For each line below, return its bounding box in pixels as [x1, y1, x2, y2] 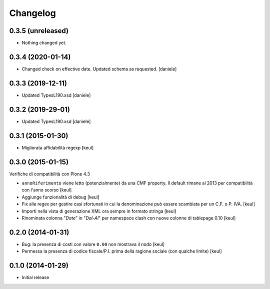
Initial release [21, 274, 49, 280]
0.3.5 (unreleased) [9, 26, 69, 35]
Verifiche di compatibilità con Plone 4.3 [9, 170, 90, 177]
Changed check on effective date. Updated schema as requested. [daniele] [21, 65, 177, 72]
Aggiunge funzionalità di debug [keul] [21, 194, 99, 200]
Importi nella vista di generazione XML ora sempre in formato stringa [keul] [21, 208, 176, 214]
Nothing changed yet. [21, 40, 67, 46]
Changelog [9, 7, 56, 18]
